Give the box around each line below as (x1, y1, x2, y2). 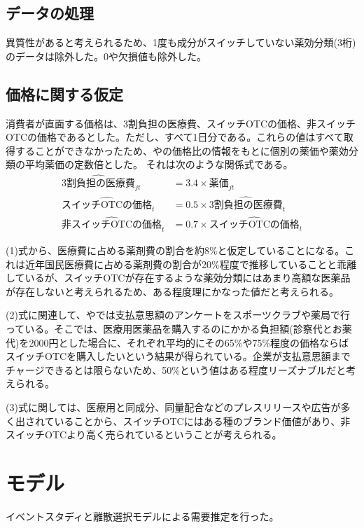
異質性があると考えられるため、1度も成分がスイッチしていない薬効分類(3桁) (6, 35, 356, 50)
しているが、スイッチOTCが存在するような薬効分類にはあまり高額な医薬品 (6, 270, 351, 285)
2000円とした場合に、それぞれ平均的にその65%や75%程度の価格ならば (29, 335, 349, 349)
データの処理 (6, 2, 94, 24)
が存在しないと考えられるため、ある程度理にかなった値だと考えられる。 (6, 284, 339, 298)
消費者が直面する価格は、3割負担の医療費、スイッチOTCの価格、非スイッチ (6, 116, 356, 130)
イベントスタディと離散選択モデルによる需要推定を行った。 (6, 508, 279, 523)
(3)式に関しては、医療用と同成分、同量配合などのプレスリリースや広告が (6, 400, 341, 415)
